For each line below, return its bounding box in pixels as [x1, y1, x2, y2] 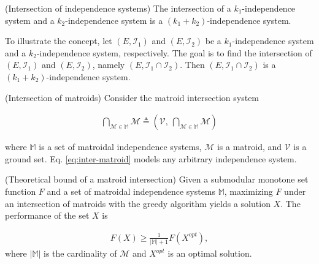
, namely [92, 58, 125, 71]
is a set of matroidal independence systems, [39, 140, 202, 153]
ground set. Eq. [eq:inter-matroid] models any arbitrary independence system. [5, 152, 297, 165]
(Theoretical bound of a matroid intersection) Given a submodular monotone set [5, 173, 309, 186]
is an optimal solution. [167, 247, 252, 260]
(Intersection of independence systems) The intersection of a [5, 2, 231, 14]
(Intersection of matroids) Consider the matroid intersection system [5, 91, 259, 104]
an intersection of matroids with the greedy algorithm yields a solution [5, 197, 271, 209]
